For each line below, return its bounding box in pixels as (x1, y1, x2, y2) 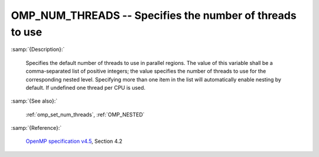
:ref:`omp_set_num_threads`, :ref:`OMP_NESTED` (25, 111, 145, 118)
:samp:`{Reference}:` (11, 125, 62, 132)
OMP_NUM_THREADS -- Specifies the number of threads (11, 9, 297, 22)
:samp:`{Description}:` (11, 46, 65, 53)
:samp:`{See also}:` (11, 97, 58, 104)
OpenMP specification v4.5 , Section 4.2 (25, 138, 122, 145)
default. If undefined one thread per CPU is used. (25, 84, 146, 91)
